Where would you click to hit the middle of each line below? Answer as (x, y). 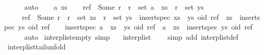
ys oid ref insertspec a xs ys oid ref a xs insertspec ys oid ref (135, 27)
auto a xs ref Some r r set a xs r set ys (114, 7)
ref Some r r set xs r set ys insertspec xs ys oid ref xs (127, 17)
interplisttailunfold (36, 47)
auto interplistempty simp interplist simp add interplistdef (131, 36)
